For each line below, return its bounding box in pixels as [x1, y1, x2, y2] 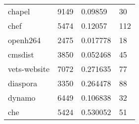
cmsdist [8, 49, 34, 60]
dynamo [8, 92, 36, 103]
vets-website [8, 63, 50, 74]
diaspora [8, 77, 38, 89]
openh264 [8, 34, 41, 46]
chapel [8, 5, 30, 17]
